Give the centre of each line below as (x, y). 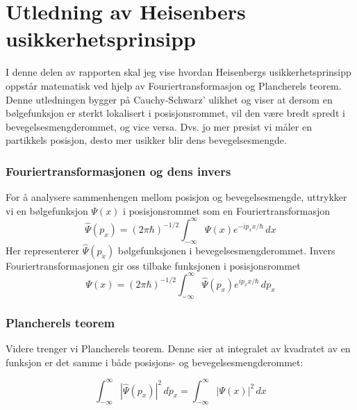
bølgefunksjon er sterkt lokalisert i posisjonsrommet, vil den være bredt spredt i (175, 113)
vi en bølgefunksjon (47, 210)
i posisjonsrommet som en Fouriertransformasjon (227, 210)
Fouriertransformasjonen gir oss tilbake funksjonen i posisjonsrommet (153, 265)
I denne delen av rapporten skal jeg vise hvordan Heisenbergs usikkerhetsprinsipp (178, 72)
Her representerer (43, 250)
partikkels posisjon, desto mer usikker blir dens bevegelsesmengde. (146, 140)
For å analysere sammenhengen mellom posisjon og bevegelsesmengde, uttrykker (176, 197)
